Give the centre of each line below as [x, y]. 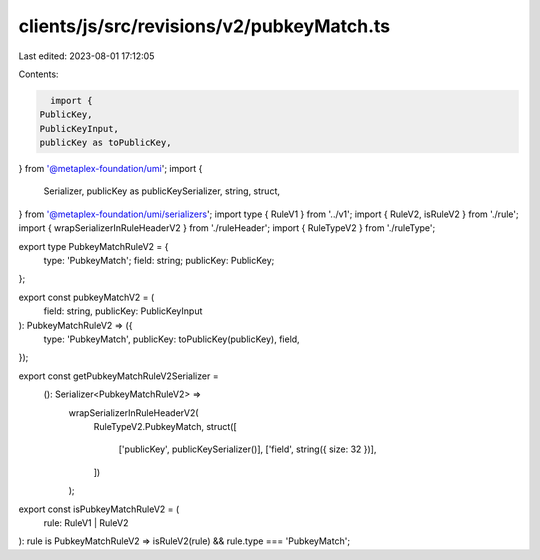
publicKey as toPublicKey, [105, 143]
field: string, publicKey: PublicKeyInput [123, 311]
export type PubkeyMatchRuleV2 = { [93, 246]
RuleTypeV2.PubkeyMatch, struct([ [165, 426]
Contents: [38, 74]
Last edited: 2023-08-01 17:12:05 [86, 56]
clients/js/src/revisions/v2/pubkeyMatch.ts [204, 26]
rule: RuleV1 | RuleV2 [86, 522]
